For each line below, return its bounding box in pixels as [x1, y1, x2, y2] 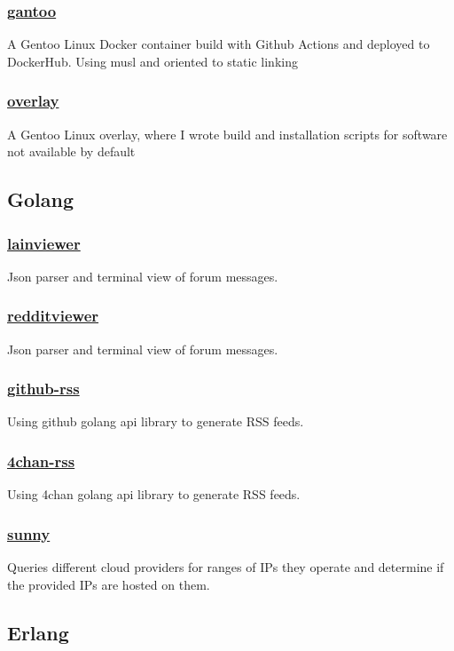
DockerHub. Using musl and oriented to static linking [7, 52, 298, 70]
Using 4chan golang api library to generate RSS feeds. [7, 485, 301, 504]
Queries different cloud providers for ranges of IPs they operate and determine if [7, 558, 444, 576]
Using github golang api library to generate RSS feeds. [7, 412, 304, 431]
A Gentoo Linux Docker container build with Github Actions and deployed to [7, 35, 430, 53]
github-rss [7, 377, 80, 400]
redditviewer [7, 305, 99, 327]
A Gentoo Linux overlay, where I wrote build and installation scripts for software [7, 124, 448, 143]
